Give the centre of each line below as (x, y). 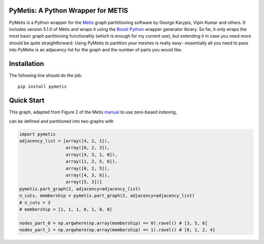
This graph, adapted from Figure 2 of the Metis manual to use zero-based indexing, (93, 112)
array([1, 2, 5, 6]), (91, 162)
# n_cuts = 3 (35, 202)
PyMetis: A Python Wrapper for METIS (68, 11)
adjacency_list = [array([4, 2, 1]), (65, 141)
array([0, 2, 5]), (88, 168)
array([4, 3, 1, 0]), (91, 155)
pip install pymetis (42, 87)
